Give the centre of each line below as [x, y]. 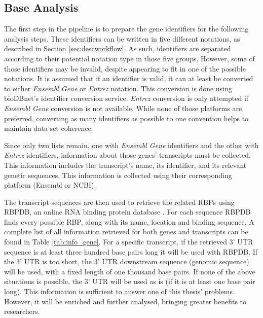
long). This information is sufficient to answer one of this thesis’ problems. [119, 291]
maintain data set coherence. [49, 128]
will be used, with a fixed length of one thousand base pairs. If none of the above [130, 271]
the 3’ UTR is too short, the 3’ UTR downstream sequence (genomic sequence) [127, 261]
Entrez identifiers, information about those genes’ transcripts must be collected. [127, 155]
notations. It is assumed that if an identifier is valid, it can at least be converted [129, 78]
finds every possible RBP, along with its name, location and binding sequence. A [129, 221]
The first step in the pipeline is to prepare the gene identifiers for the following [126, 29]
